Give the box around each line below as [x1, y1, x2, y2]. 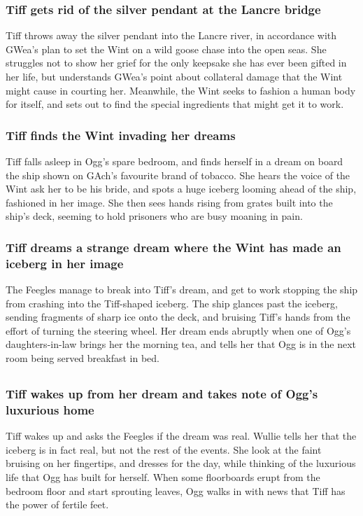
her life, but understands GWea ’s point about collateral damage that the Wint [6, 69, 343, 83]
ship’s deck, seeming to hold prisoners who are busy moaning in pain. [6, 209, 303, 223]
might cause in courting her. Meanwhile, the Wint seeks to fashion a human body [6, 83, 356, 97]
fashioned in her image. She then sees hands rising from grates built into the [6, 195, 333, 209]
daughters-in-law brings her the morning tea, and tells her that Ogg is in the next [6, 337, 357, 351]
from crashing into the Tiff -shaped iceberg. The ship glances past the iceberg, [6, 295, 338, 310]
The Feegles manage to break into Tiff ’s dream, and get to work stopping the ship [6, 282, 358, 297]
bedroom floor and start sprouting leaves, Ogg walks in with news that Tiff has [6, 483, 346, 498]
